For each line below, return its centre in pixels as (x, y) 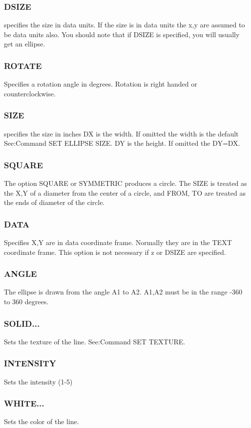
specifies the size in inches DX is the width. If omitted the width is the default (121, 133)
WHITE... (24, 403)
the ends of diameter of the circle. (54, 202)
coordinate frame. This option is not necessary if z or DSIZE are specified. (115, 252)
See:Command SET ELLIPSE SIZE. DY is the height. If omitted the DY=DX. (122, 143)
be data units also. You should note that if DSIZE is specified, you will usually (122, 34)
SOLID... (22, 323)
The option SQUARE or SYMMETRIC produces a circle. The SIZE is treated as (125, 183)
